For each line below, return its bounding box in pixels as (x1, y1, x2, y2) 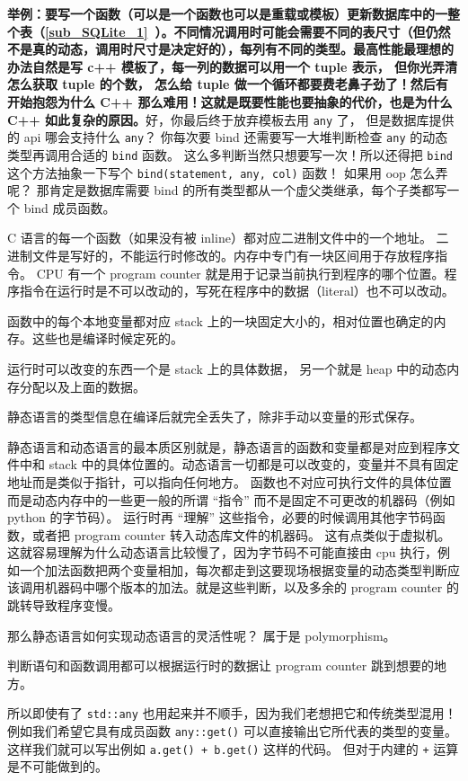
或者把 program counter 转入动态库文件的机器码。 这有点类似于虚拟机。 (31, 525, 451, 544)
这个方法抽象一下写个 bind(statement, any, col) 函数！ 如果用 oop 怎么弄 (7, 163, 448, 182)
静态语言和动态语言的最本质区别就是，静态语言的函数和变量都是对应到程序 (7, 437, 447, 456)
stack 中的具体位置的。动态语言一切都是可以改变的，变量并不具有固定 (49, 455, 459, 474)
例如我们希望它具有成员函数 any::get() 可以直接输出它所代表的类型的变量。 (7, 722, 457, 741)
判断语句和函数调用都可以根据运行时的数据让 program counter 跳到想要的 (7, 656, 434, 675)
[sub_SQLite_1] (45, 22, 148, 40)
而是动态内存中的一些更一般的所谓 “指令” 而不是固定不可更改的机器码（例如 (7, 490, 455, 509)
